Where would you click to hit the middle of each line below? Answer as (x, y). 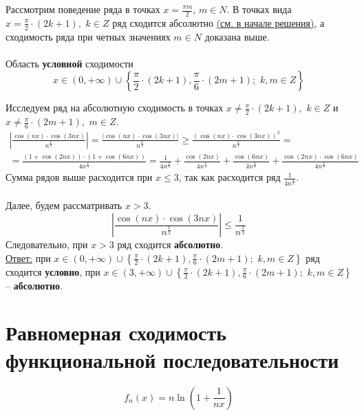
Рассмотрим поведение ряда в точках (83, 9)
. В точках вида (259, 9)
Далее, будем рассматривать (64, 205)
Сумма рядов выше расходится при (79, 177)
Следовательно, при (47, 244)
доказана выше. (237, 36)
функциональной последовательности (172, 359)
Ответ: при (28, 258)
